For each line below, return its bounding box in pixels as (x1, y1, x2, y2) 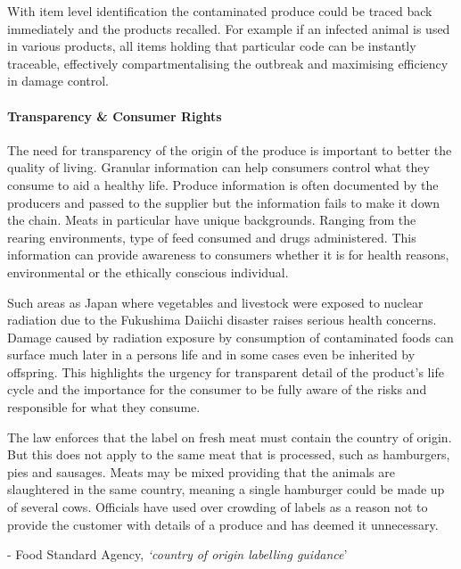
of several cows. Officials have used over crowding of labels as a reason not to (7, 498, 428, 516)
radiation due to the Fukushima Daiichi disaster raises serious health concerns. (7, 310, 437, 329)
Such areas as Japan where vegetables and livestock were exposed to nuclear (7, 293, 424, 311)
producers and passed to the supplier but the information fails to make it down (7, 193, 440, 211)
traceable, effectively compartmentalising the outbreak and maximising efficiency (7, 54, 449, 72)
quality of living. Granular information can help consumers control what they (7, 158, 430, 177)
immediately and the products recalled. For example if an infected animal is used (7, 19, 450, 37)
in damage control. (7, 71, 109, 90)
